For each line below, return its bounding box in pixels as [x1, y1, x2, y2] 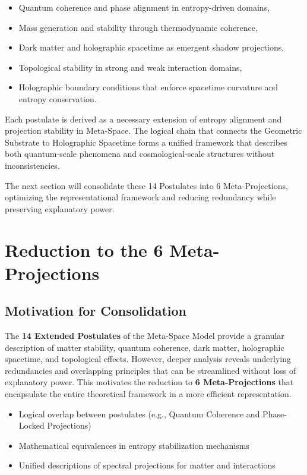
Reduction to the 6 [5, 237, 163, 262]
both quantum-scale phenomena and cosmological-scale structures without [5, 147, 275, 160]
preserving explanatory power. [5, 202, 115, 215]
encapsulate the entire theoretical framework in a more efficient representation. [5, 388, 292, 400]
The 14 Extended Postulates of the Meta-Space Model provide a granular [5, 329, 284, 342]
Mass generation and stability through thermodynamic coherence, [18, 21, 258, 33]
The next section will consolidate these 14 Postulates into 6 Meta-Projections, [5, 179, 288, 191]
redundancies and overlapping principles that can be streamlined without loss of [5, 364, 296, 376]
